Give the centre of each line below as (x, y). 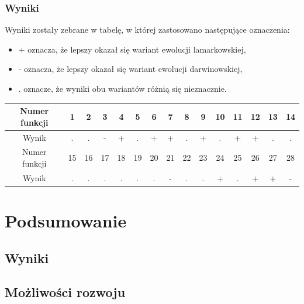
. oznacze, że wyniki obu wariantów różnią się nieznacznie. (122, 88)
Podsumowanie (66, 221)
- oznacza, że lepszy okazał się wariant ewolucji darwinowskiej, (130, 69)
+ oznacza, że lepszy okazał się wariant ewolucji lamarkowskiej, (132, 49)
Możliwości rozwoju (65, 292)
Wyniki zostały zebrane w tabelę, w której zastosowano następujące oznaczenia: (147, 30)
